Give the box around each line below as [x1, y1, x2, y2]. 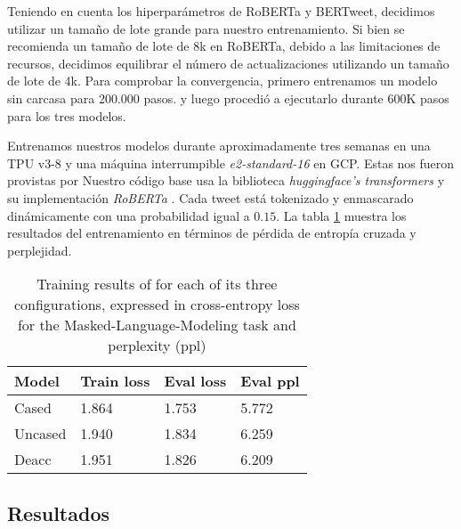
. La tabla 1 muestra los [276, 206, 407, 224]
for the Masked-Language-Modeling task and [17, 314, 296, 336]
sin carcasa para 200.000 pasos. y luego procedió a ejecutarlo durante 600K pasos [7, 88, 449, 107]
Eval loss [164, 370, 227, 392]
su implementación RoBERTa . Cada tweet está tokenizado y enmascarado [7, 188, 414, 207]
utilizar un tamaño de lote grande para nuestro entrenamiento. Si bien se [7, 19, 405, 37]
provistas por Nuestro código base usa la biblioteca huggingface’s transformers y [7, 171, 445, 190]
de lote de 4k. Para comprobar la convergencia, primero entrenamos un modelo [7, 71, 438, 90]
